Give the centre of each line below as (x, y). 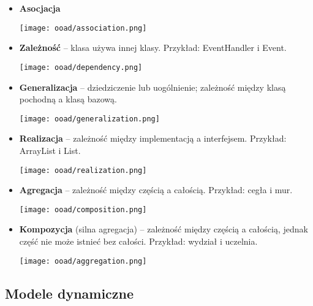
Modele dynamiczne (70, 293)
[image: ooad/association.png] (83, 28)
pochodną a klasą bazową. (68, 99)
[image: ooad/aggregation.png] (83, 261)
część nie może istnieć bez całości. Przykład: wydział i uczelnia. (138, 241)
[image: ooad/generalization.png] (89, 119)
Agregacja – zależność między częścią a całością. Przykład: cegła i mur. (156, 190)
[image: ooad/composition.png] (83, 209)
